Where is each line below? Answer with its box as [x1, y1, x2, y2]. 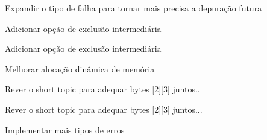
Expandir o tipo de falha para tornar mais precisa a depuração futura [5, 2, 262, 14]
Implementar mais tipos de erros [5, 123, 125, 136]
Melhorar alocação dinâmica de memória [5, 62, 155, 75]
